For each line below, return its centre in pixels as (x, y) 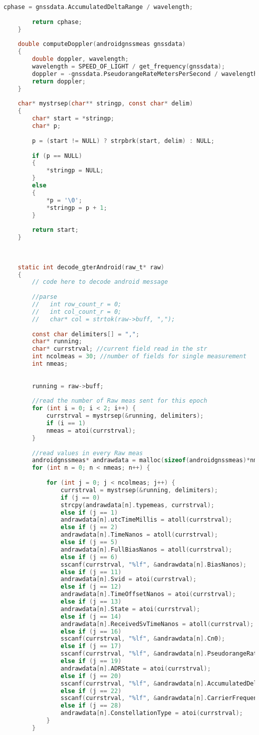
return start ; (55, 230)
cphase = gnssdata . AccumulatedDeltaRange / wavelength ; (98, 7)
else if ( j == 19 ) (91, 661)
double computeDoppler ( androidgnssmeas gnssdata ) (102, 44)
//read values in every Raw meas (88, 453)
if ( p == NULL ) (57, 156)
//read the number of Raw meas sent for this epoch (120, 401)
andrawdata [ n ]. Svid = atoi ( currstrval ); (129, 579)
